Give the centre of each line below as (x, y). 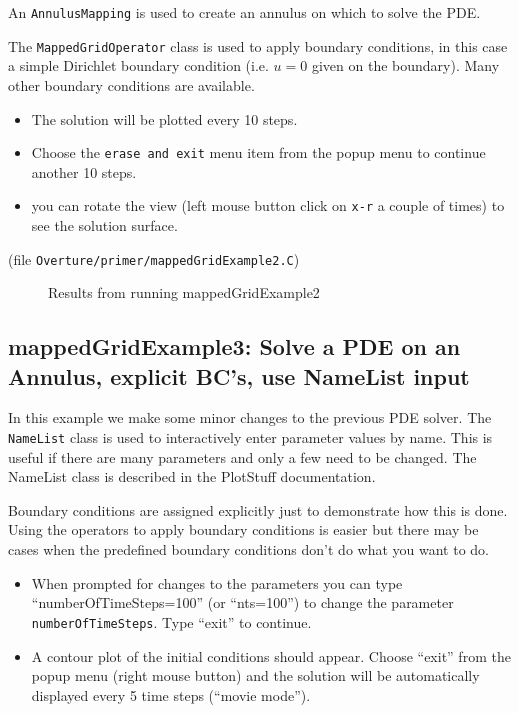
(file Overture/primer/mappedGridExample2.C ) (154, 258)
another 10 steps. (84, 171)
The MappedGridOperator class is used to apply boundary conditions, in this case (258, 45)
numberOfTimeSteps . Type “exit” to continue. (171, 621)
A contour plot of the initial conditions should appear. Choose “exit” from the (271, 655)
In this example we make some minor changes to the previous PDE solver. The (250, 417)
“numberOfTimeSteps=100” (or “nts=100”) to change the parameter (242, 602)
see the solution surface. (104, 225)
